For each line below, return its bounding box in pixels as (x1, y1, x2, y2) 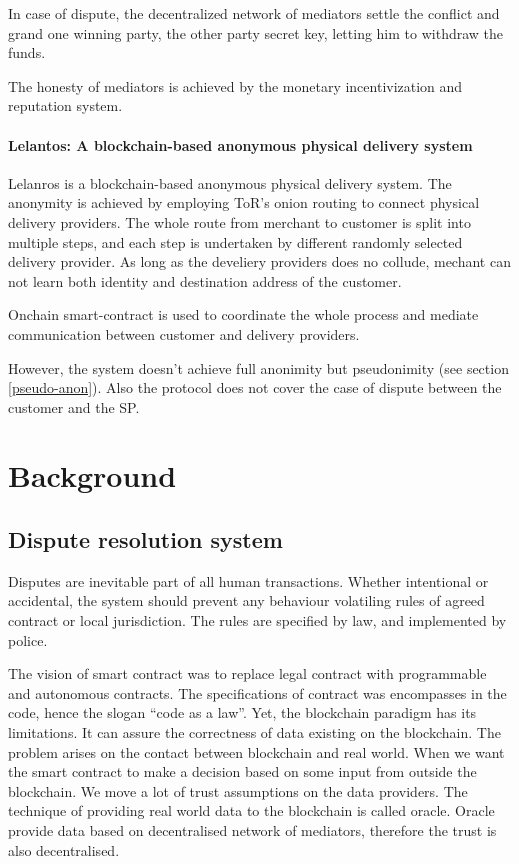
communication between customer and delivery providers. (8, 323, 360, 344)
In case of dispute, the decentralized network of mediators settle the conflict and (8, 3, 500, 23)
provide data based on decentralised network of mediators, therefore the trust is (8, 820, 497, 840)
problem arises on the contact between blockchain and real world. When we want (8, 741, 505, 762)
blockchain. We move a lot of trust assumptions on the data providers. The (8, 780, 468, 801)
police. (8, 629, 48, 650)
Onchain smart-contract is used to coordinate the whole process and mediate (8, 304, 479, 325)
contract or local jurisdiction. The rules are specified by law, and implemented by (8, 610, 507, 631)
